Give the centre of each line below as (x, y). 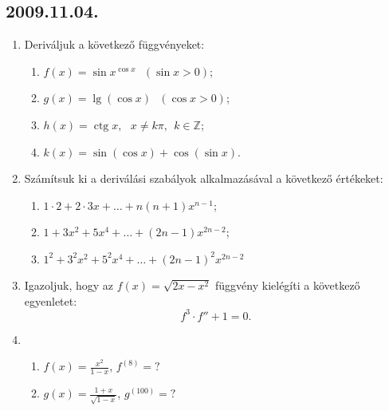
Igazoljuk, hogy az (69, 285)
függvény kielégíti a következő (288, 285)
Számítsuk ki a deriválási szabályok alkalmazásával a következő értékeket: (204, 178)
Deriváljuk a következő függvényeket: (114, 44)
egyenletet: (51, 300)
